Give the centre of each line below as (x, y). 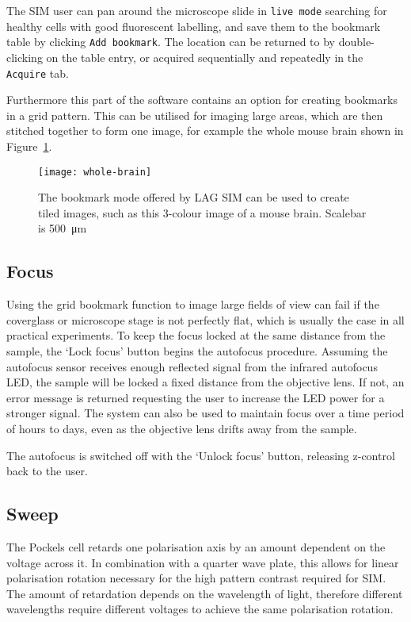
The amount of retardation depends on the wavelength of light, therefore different (205, 593)
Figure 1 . (29, 146)
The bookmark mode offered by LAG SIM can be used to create (194, 197)
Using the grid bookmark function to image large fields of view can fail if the (193, 304)
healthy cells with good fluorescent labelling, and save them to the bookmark (194, 26)
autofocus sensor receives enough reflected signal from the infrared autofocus (192, 366)
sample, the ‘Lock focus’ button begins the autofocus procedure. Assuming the (197, 350)
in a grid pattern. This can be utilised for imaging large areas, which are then (195, 115)
